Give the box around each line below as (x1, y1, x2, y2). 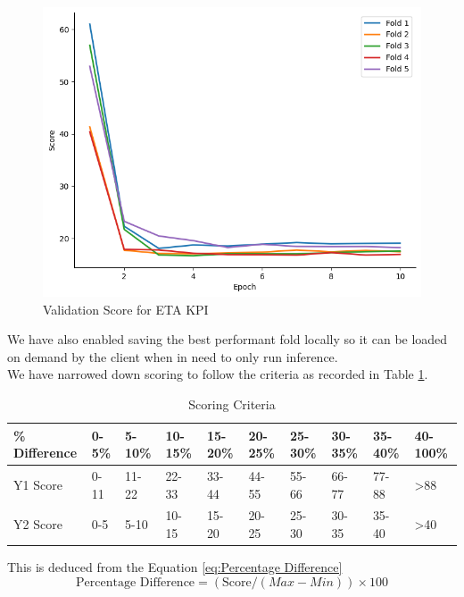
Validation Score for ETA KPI (43, 299, 209, 318)
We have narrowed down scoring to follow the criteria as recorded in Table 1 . (7, 365, 428, 383)
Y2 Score (13, 515, 62, 534)
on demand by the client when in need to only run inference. (7, 347, 338, 366)
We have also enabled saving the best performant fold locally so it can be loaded (7, 330, 448, 349)
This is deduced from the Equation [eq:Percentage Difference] (7, 558, 343, 576)
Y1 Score (13, 475, 62, 493)
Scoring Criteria (188, 394, 276, 413)
